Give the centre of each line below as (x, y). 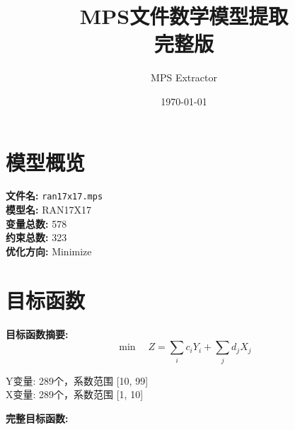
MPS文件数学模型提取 (184, 16)
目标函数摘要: (37, 333)
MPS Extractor (184, 77)
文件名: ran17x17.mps (54, 196)
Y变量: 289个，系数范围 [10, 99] (77, 380)
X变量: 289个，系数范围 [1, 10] (75, 394)
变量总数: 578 (36, 223)
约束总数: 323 (36, 237)
